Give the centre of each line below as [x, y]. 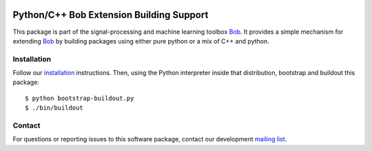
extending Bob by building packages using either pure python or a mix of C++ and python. [141, 41]
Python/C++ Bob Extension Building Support [111, 15]
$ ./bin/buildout [54, 108]
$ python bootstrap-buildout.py [80, 98]
